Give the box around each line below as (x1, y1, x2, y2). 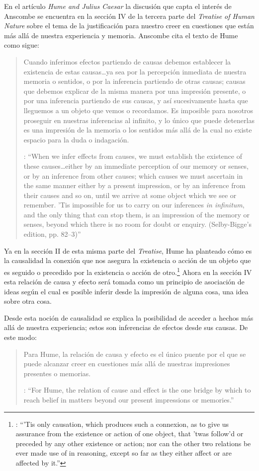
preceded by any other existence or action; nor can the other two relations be (15, 438, 251, 448)
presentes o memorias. (23, 368, 91, 378)
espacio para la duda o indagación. (23, 134, 129, 144)
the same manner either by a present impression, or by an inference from (23, 180, 246, 191)
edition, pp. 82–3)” (23, 229, 81, 239)
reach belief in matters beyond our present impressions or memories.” (23, 395, 234, 405)
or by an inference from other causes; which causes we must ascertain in (23, 170, 243, 181)
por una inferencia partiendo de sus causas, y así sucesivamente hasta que (23, 95, 248, 106)
